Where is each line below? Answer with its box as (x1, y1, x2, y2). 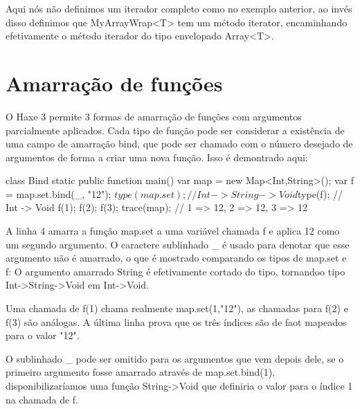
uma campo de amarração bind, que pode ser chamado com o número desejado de (6, 136, 353, 151)
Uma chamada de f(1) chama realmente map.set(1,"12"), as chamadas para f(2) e (6, 301, 348, 316)
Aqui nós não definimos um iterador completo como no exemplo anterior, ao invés (6, 1, 352, 15)
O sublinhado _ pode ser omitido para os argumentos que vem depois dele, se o (6, 351, 344, 365)
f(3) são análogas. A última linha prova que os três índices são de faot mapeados (6, 314, 347, 329)
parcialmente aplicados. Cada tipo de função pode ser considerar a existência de (6, 122, 345, 137)
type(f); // (298, 186, 343, 201)
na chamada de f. (6, 392, 78, 406)
